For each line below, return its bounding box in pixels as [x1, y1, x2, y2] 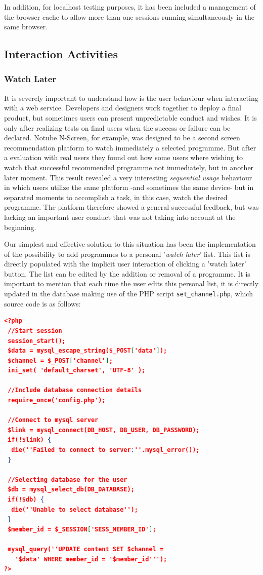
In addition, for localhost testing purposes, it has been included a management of [4, 2, 256, 12]
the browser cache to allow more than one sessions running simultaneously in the [4, 11, 254, 22]
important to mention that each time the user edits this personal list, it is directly [4, 278, 259, 289]
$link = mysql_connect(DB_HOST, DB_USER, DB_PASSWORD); [8, 426, 200, 434]
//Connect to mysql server [8, 416, 99, 424]
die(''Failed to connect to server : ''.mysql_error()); [11, 446, 200, 454]
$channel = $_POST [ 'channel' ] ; [8, 357, 113, 364]
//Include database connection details [8, 387, 142, 394]
